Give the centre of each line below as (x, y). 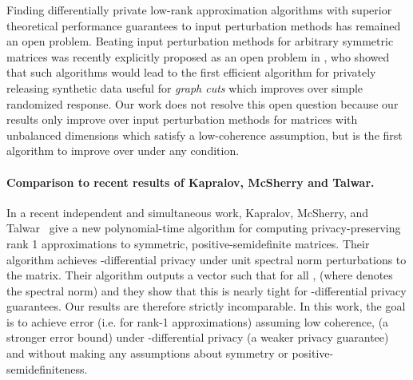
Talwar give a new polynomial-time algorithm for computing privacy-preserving (204, 228)
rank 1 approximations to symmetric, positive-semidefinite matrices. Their (188, 243)
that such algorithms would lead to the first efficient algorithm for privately (191, 72)
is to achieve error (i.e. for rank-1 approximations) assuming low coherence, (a (198, 321)
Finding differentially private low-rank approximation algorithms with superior (199, 10)
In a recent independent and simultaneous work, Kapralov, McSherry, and (188, 212)
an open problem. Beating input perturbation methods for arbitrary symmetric (200, 41)
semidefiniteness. (47, 368)
